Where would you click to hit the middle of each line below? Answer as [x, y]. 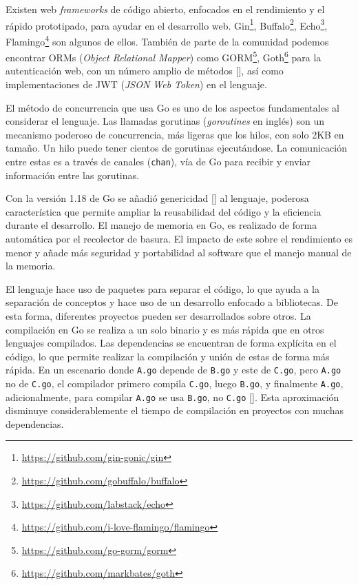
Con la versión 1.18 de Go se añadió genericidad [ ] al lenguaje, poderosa [157, 198]
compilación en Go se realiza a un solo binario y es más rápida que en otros [165, 329]
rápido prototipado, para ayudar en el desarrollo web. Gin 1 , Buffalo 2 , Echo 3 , [167, 24]
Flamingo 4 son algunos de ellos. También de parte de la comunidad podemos [167, 40]
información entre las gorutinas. [72, 175]
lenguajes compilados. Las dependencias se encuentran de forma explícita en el [171, 343]
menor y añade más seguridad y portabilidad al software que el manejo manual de [179, 252]
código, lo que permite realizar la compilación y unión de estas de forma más [168, 356]
